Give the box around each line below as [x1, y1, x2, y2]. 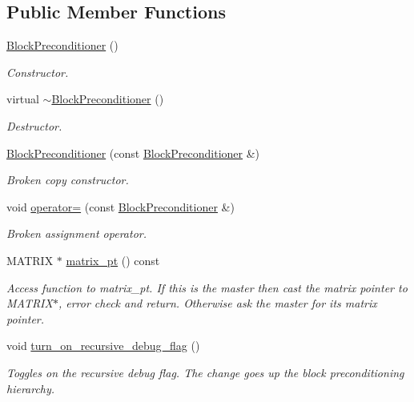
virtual [6, 90, 39, 107]
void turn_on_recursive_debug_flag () [6, 337, 200, 354]
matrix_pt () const [66, 251, 160, 268]
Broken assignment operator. [6, 225, 147, 242]
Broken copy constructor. [6, 171, 129, 188]
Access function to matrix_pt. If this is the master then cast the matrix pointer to [6, 279, 408, 295]
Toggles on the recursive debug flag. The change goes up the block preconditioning [6, 364, 404, 380]
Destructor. [6, 117, 62, 134]
